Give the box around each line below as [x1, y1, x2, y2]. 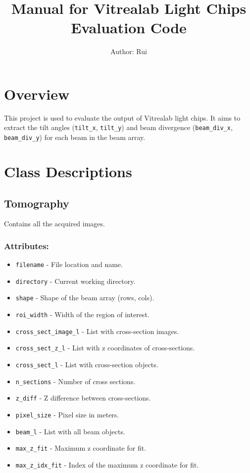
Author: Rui [110, 46, 147, 57]
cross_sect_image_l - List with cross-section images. [15, 326, 179, 336]
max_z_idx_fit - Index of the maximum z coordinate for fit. [15, 460, 199, 470]
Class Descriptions [4, 161, 132, 181]
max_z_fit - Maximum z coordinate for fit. [15, 443, 147, 453]
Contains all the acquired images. [4, 218, 105, 229]
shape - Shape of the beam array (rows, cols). [15, 292, 154, 303]
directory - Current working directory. [15, 275, 136, 286]
